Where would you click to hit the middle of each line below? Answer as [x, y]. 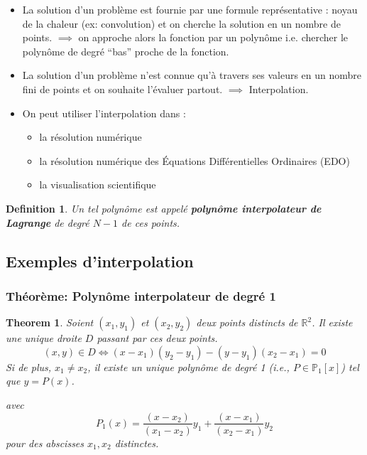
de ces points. [151, 222]
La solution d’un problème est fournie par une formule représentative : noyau [190, 9]
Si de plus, [29, 366]
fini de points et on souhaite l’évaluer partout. [122, 89]
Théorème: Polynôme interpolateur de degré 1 [141, 295]
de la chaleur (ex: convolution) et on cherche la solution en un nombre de [181, 23]
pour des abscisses [45, 443]
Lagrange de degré [48, 222]
